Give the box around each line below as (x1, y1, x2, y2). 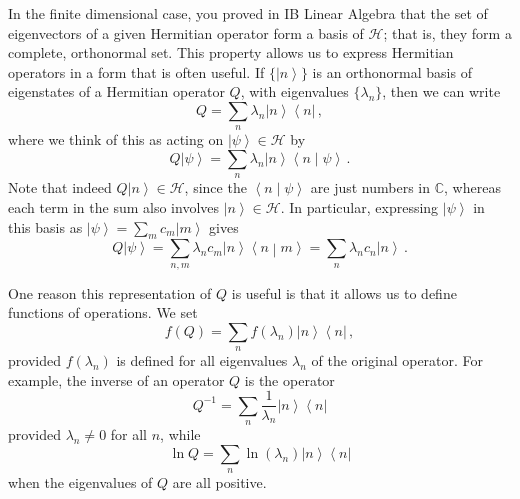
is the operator (244, 369, 335, 390)
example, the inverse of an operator (8, 369, 225, 390)
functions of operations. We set (8, 302, 198, 323)
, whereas (444, 177, 501, 198)
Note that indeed (8, 177, 112, 198)
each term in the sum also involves (8, 196, 220, 217)
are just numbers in (310, 177, 431, 198)
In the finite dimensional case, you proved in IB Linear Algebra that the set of (8, 3, 488, 23)
